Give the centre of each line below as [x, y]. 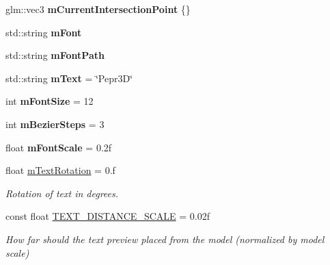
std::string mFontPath [55, 55]
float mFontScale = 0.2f [59, 147]
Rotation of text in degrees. [62, 193]
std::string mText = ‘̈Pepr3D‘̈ [69, 78]
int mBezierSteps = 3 [55, 124]
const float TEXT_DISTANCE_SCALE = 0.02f [108, 216]
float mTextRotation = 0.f [60, 170]
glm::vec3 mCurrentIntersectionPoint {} [98, 9]
